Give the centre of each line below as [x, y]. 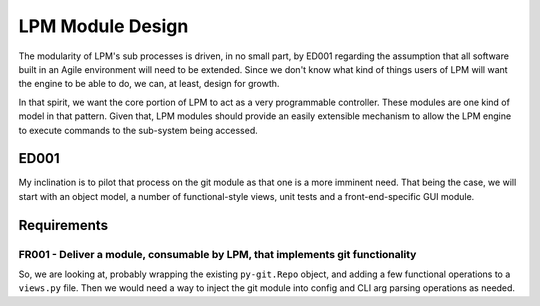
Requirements [63, 225]
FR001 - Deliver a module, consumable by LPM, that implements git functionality [217, 254]
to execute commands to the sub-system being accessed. [138, 130]
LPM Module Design [103, 26]
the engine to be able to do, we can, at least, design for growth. [149, 84]
